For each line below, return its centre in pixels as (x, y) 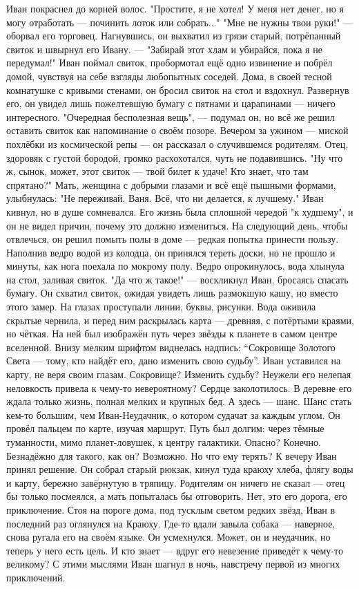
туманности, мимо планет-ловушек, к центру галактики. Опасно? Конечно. (164, 442)
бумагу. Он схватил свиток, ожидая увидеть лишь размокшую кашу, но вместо (172, 293)
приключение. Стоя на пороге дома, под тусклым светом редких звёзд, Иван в (171, 509)
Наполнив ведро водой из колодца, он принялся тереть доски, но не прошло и (171, 252)
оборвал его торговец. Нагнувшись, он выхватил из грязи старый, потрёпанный (174, 36)
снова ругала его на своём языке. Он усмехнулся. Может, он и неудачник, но (168, 537)
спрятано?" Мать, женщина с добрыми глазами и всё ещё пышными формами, (171, 184)
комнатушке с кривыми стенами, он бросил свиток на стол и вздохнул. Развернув (178, 90)
